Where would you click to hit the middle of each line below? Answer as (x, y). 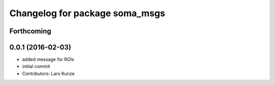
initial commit (36, 66)
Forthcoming (30, 31)
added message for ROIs (48, 59)
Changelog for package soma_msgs (87, 13)
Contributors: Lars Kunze (48, 73)
